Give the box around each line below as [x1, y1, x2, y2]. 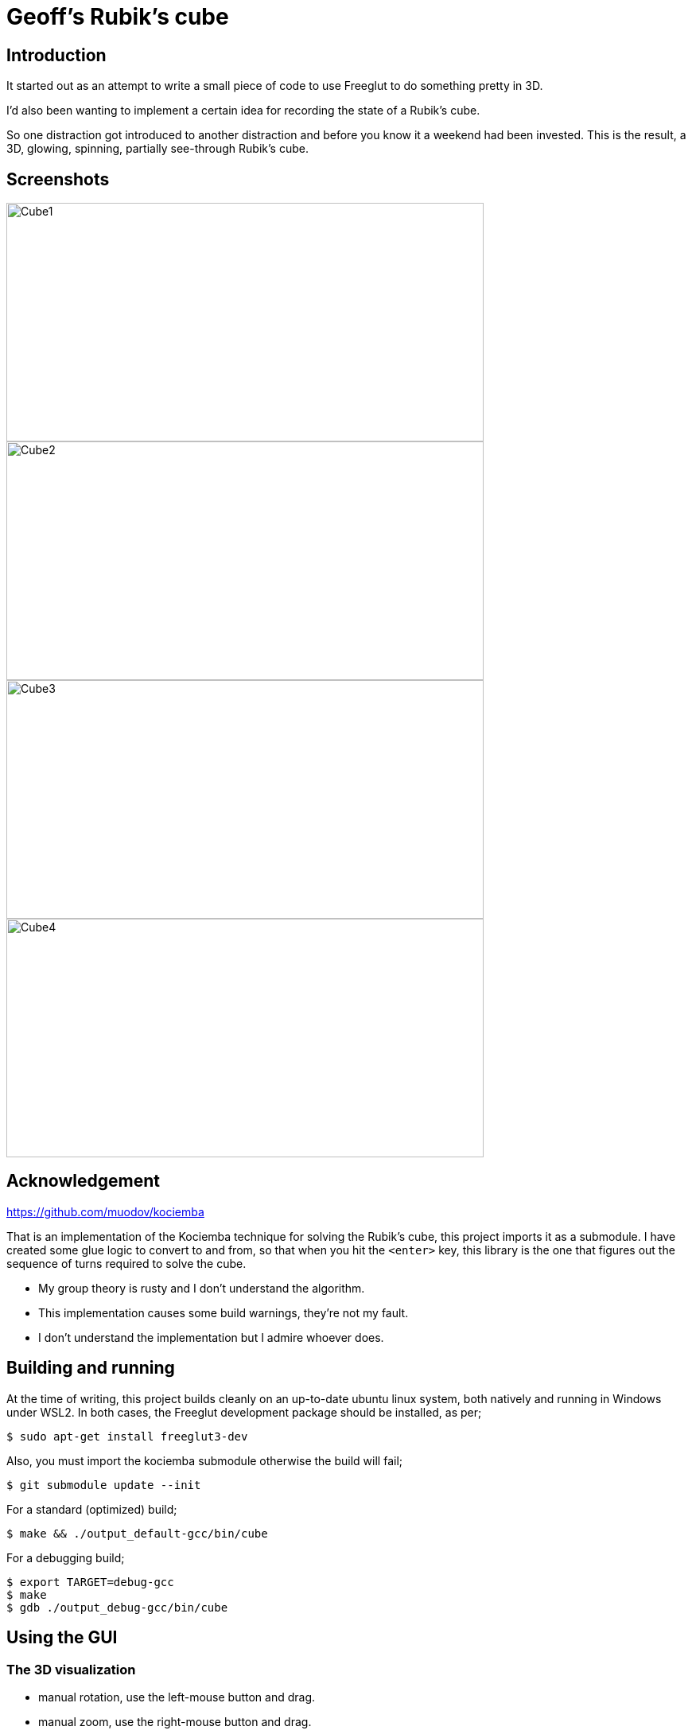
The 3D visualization [6, 1661, 136, 1678]
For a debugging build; [6, 1550, 125, 1565]
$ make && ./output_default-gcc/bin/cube [6, 1526, 268, 1540]
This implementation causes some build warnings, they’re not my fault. [38, 1305, 409, 1320]
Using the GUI [6, 1627, 118, 1648]
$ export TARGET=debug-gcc [6, 1575, 174, 1588]
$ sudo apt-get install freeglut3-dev [6, 1429, 248, 1443]
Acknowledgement [6, 1171, 160, 1192]
